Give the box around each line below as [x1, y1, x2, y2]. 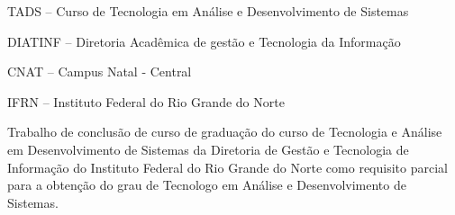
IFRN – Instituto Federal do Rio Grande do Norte [7, 92, 285, 111]
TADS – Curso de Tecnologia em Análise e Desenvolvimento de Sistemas [7, 2, 409, 20]
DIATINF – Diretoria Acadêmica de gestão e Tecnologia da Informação [7, 31, 401, 50]
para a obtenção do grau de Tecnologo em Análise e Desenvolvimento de [7, 175, 406, 194]
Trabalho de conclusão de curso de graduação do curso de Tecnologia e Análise [7, 122, 442, 141]
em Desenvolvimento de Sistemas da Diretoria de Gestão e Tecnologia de [7, 139, 409, 158]
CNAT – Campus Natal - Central [7, 62, 192, 81]
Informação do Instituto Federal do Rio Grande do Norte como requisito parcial [7, 157, 448, 176]
